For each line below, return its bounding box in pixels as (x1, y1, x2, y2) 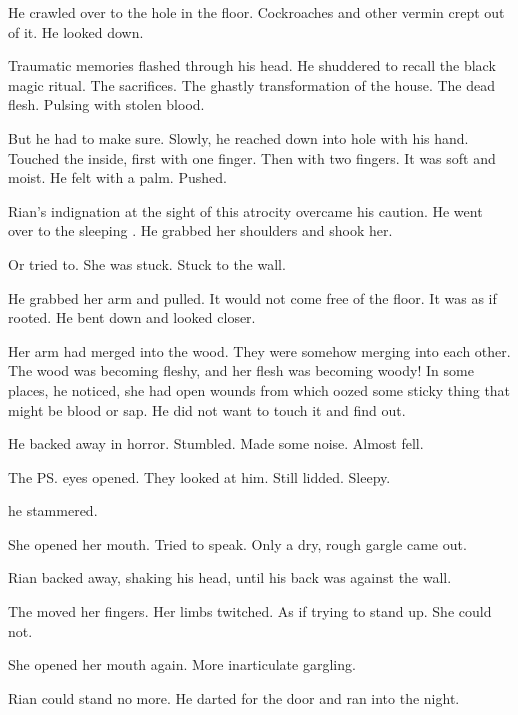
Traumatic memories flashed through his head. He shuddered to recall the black (8, 55, 496, 76)
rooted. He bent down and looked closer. (8, 307, 256, 328)
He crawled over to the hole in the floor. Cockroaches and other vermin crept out (8, 2, 505, 22)
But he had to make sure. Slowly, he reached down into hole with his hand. (8, 127, 469, 148)
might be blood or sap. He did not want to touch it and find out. (8, 399, 406, 420)
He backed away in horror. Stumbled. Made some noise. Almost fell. (8, 433, 424, 454)
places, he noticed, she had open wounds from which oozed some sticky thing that (8, 379, 511, 400)
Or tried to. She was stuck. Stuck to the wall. (8, 253, 286, 274)
